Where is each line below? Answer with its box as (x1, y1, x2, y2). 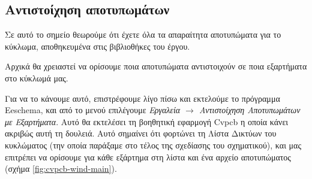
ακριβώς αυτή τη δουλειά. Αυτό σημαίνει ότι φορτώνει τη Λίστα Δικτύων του (5, 127, 277, 139)
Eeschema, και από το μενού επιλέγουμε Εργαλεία (5, 104, 181, 116)
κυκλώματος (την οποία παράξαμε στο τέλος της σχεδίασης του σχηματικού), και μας (5, 138, 301, 151)
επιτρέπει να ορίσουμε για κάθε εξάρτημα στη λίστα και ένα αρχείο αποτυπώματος (5, 150, 291, 163)
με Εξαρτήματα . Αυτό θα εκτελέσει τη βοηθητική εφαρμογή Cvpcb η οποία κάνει (5, 115, 289, 128)
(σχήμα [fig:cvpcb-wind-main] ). (5, 162, 117, 175)
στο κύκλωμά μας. (5, 71, 68, 84)
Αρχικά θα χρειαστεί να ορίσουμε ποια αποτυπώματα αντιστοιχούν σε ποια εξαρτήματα (5, 60, 307, 72)
